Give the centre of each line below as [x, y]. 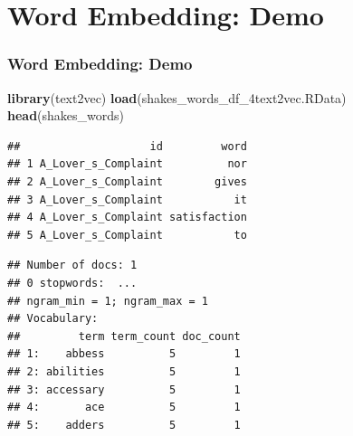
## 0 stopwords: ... [72, 283]
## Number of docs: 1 [72, 265]
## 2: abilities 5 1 [124, 371]
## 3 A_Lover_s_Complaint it [127, 199]
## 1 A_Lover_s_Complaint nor [127, 164]
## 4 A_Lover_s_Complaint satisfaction [127, 218]
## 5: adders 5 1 [124, 425]
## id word [127, 146]
